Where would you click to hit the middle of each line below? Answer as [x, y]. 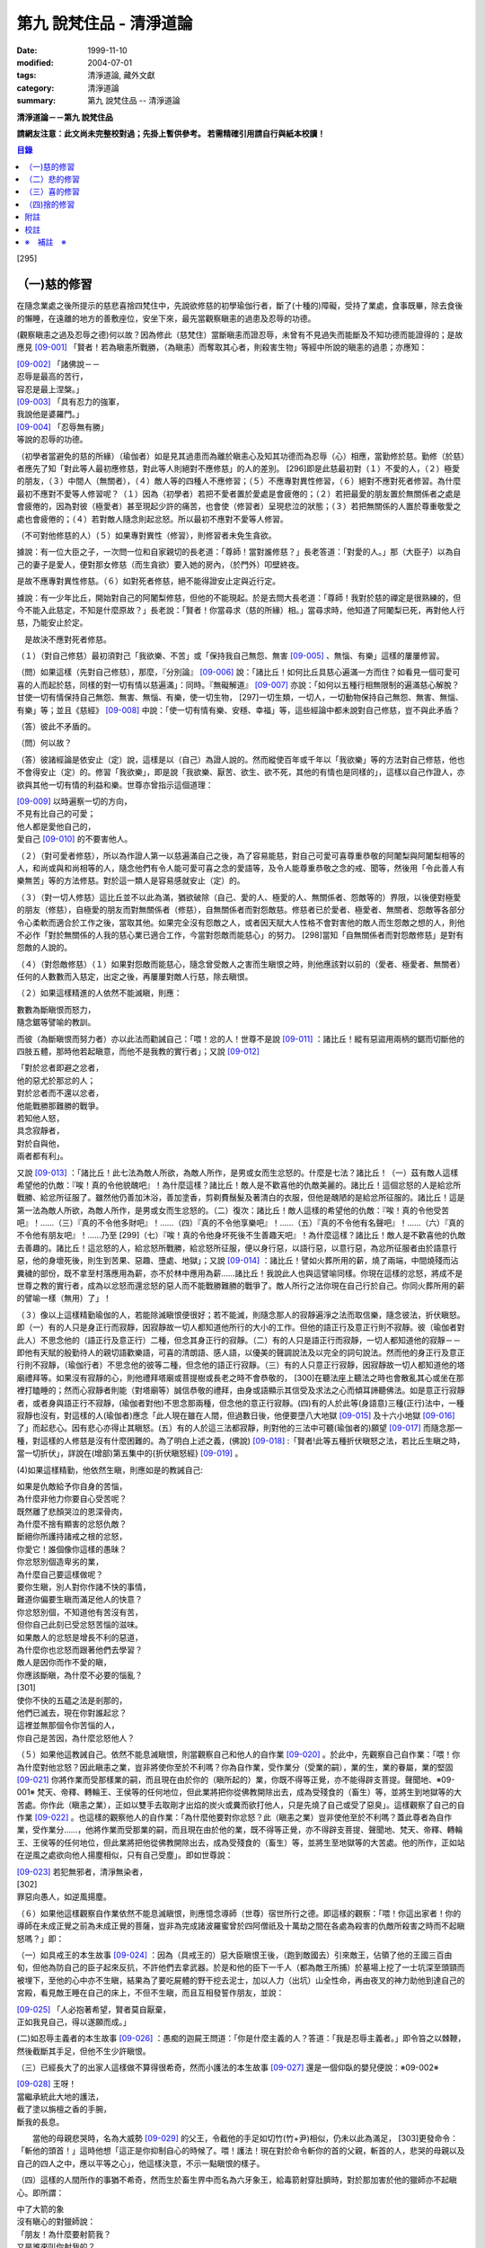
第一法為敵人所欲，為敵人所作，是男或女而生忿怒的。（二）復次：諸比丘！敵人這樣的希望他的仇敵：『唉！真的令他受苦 [233, 1210]
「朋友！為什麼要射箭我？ [64, 2234]
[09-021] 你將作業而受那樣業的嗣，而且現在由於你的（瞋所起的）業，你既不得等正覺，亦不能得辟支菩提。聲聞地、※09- [236, 1780]
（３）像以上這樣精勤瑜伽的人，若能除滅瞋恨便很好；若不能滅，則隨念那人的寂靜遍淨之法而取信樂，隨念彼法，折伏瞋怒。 [241, 1315]
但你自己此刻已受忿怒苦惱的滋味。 [79, 1625]
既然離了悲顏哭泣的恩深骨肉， [72, 1512]
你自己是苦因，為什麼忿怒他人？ [75, 1738]
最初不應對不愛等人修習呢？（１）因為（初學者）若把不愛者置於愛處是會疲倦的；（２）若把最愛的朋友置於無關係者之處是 [239, 494]
